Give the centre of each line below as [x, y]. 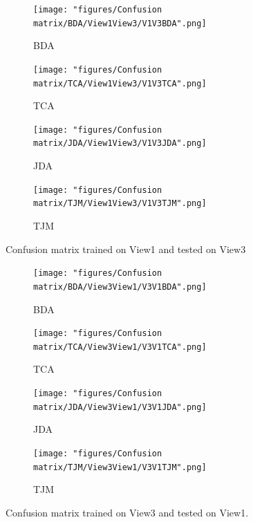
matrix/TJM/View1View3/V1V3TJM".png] [120, 204]
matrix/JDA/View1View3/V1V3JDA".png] [120, 143]
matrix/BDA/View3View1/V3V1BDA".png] [120, 287]
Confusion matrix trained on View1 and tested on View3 [126, 249]
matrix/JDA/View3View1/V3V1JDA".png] [120, 407]
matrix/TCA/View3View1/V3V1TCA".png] [120, 347]
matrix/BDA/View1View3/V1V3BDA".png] [120, 23]
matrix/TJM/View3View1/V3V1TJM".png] [120, 467]
